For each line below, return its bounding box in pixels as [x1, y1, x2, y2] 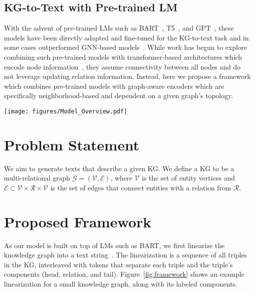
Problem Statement [4, 134, 139, 154]
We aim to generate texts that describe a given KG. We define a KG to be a [4, 163, 234, 173]
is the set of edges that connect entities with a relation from [50, 182, 231, 192]
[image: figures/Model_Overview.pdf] [4, 108, 127, 115]
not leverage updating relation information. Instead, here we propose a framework [4, 71, 251, 81]
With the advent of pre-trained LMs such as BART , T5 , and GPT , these [4, 23, 234, 33]
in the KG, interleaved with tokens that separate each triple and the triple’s [4, 259, 233, 269]
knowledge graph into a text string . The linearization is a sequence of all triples [4, 250, 247, 260]
